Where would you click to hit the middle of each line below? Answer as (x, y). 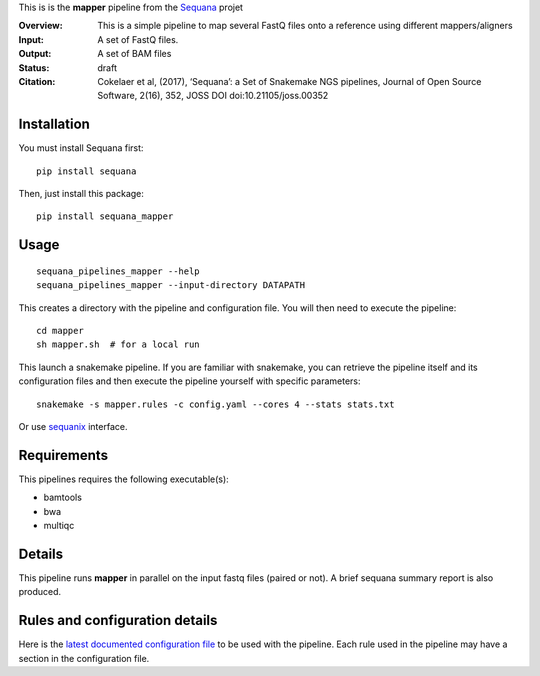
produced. (40, 592)
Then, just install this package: (81, 194)
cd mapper (60, 330)
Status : (34, 67)
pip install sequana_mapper (105, 216)
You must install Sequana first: (81, 148)
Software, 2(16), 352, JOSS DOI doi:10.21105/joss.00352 (213, 96)
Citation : (37, 81)
